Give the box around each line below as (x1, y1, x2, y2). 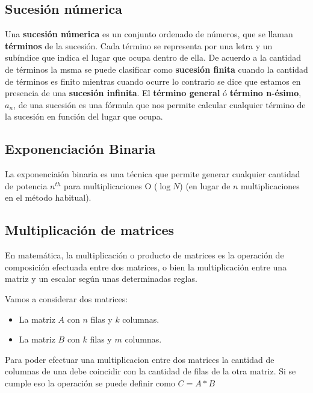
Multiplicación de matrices (5, 221, 175, 239)
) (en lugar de (179, 179, 231, 192)
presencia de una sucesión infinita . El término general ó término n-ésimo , (5, 87, 302, 99)
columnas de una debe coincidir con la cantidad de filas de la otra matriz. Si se (5, 365, 296, 377)
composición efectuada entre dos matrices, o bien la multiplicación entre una (5, 260, 287, 273)
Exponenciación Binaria (5, 139, 156, 158)
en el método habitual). (5, 191, 91, 204)
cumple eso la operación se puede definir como (5, 376, 175, 389)
